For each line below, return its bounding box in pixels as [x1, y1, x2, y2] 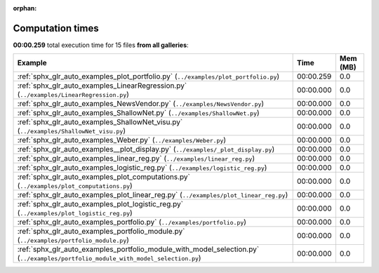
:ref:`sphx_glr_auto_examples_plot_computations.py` [17, 172, 191, 182]
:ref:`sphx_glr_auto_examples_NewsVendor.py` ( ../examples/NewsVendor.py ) [17, 99, 265, 109]
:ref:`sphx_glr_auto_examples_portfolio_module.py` [17, 227, 185, 237]
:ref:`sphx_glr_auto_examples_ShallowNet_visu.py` [17, 117, 183, 127]
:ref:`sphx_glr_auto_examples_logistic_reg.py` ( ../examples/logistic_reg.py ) [17, 163, 267, 173]
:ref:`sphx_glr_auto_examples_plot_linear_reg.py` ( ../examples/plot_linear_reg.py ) [17, 190, 288, 200]
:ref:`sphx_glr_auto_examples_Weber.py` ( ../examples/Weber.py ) [17, 135, 227, 145]
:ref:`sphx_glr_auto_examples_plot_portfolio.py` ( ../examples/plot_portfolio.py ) [17, 72, 280, 81]
